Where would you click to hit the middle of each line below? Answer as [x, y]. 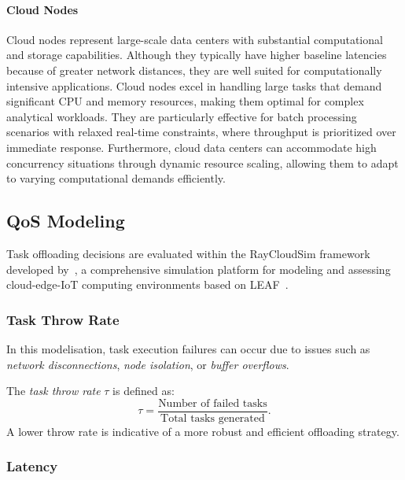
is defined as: [144, 391]
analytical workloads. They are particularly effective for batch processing [182, 116]
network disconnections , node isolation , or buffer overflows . [148, 364]
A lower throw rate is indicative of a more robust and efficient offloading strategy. [203, 431]
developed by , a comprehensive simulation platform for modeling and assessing [199, 269]
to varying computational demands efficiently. [116, 178]
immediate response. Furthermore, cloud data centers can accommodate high [191, 147]
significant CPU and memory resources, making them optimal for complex [185, 101]
